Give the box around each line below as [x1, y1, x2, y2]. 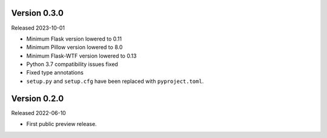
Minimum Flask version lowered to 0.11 [26, 35, 122, 42]
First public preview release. [26, 120, 97, 128]
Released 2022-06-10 [11, 109, 66, 116]
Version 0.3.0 [11, 8, 64, 18]
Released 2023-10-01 [11, 24, 65, 31]
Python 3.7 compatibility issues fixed [26, 61, 118, 68]
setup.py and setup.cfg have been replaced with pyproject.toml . [26, 77, 204, 85]
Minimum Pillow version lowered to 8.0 [26, 44, 123, 51]
